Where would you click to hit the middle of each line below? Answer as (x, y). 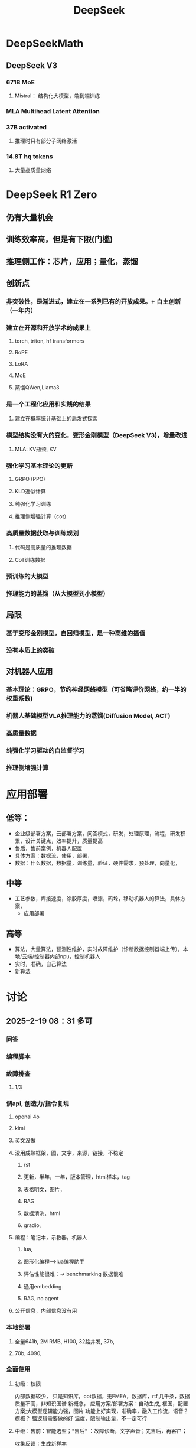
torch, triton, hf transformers (49, 341)
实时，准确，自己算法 (40, 964)
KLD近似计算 (30, 492)
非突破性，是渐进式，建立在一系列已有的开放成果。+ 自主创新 (94, 302)
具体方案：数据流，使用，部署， (53, 855)
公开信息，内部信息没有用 (46, 1311)
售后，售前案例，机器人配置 (48, 848)
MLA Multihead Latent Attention (53, 111)
